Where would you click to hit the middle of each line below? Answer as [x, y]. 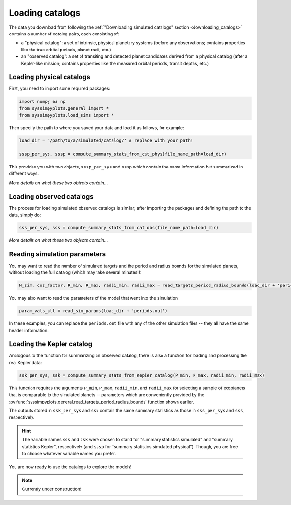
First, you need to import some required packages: [60, 89]
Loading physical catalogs [50, 77]
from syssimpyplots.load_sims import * [66, 115]
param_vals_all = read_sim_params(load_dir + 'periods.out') [93, 311]
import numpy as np [42, 101]
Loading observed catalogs [51, 196]
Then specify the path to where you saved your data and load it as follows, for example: [97, 128]
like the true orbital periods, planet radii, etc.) [66, 50]
